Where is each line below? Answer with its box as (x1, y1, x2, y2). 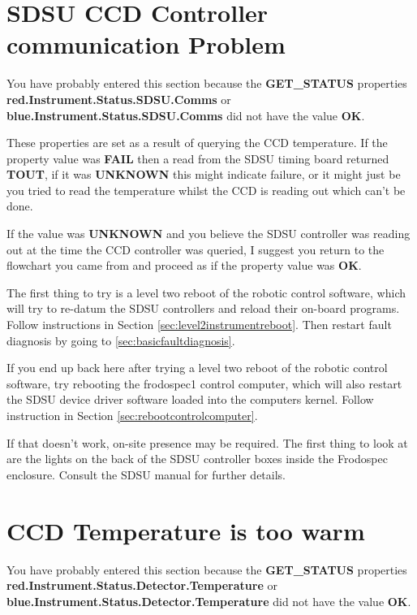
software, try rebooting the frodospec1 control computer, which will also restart (6, 375, 402, 392)
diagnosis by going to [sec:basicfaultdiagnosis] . (6, 331, 235, 349)
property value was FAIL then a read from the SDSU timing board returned (6, 149, 389, 167)
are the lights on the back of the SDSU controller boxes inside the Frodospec (6, 450, 388, 467)
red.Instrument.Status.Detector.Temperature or (6, 577, 277, 594)
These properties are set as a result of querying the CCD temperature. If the (6, 134, 388, 151)
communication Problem (6, 28, 286, 61)
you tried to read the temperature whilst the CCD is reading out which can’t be (6, 181, 406, 198)
